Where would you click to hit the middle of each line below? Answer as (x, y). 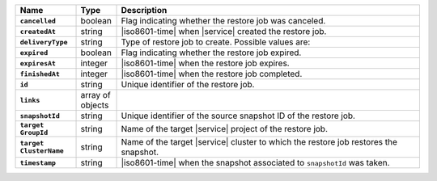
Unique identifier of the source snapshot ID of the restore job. (238, 116)
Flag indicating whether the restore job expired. (211, 53)
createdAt (38, 31)
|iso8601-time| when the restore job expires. (206, 63)
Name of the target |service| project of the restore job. (224, 129)
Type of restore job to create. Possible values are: (216, 42)
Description (144, 10)
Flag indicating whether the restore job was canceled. (223, 21)
